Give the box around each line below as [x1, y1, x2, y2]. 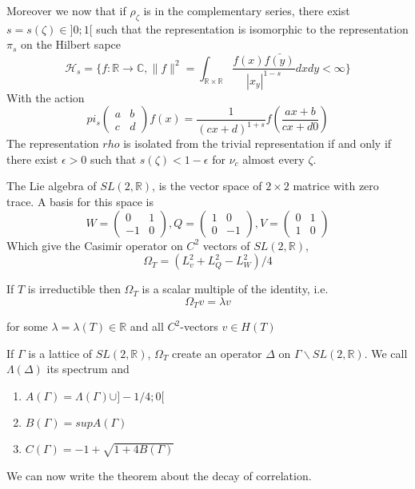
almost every [242, 150, 305, 167]
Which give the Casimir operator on [6, 237, 183, 253]
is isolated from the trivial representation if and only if [123, 135, 392, 152]
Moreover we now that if [6, 2, 126, 18]
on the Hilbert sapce [21, 36, 121, 53]
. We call [364, 344, 408, 361]
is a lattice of [28, 344, 93, 361]
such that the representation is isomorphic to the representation [96, 20, 409, 37]
